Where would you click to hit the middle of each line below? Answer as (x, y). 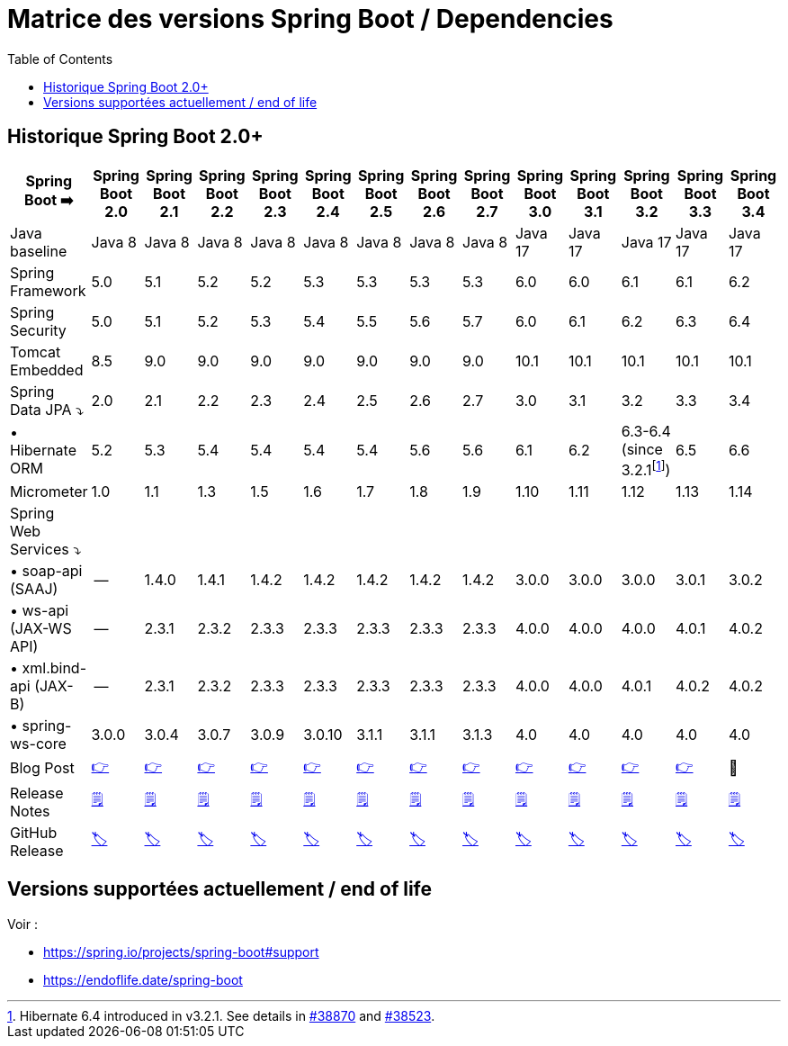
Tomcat (36, 352)
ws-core (38, 743)
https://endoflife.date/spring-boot (143, 979)
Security (38, 330)
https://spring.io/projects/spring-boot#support (181, 951)
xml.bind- (54, 667)
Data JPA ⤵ (47, 409)
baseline (39, 251)
